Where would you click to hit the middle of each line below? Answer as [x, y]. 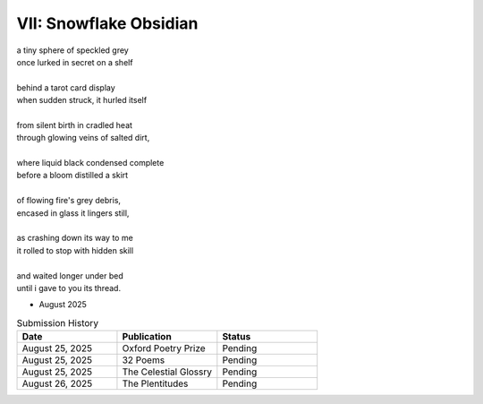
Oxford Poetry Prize [164, 348]
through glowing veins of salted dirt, [83, 138]
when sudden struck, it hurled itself [82, 100]
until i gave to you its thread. [68, 288]
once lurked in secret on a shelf [75, 62]
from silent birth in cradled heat [75, 125]
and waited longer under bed [70, 275]
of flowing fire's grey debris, [68, 201]
